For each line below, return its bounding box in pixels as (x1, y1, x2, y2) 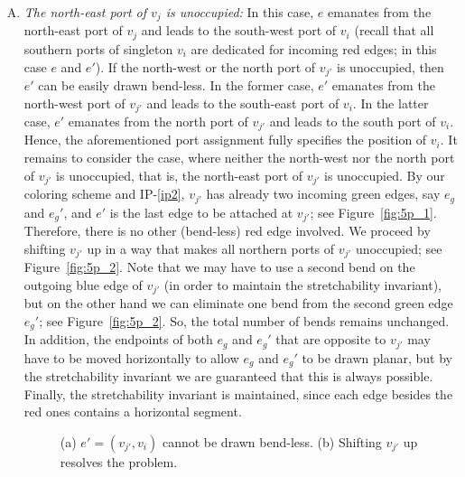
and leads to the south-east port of (146, 93, 339, 112)
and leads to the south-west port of (141, 21, 337, 40)
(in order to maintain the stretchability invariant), (163, 275, 442, 294)
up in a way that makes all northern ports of (87, 238, 335, 257)
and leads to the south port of (269, 112, 436, 130)
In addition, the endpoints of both (23, 330, 213, 349)
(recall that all (354, 21, 434, 40)
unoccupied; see (356, 238, 442, 257)
